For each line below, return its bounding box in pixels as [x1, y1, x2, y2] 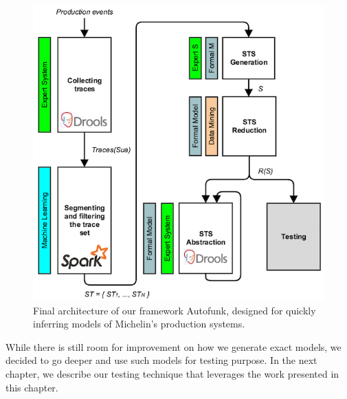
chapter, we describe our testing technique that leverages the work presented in [5, 366, 339, 380]
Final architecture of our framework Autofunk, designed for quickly [33, 303, 316, 317]
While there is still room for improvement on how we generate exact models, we [5, 339, 342, 354]
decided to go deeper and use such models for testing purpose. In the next [5, 353, 317, 367]
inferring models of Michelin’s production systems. [33, 316, 245, 331]
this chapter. [5, 380, 58, 394]
